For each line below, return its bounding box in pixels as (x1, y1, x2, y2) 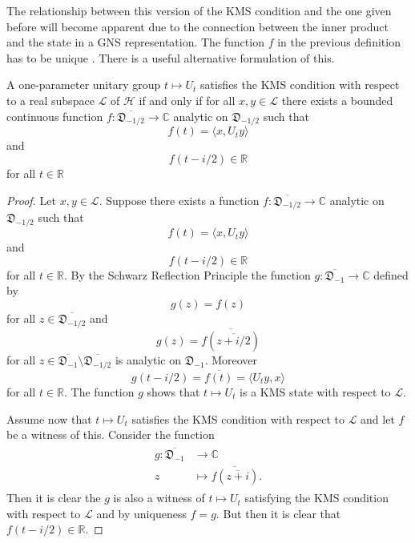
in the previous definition (277, 34, 401, 50)
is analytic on (115, 351, 182, 368)
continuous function (6, 107, 103, 124)
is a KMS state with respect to (240, 383, 391, 400)
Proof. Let (6, 191, 56, 208)
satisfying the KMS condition (244, 489, 389, 506)
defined (373, 266, 409, 283)
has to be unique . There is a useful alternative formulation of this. (6, 49, 335, 66)
